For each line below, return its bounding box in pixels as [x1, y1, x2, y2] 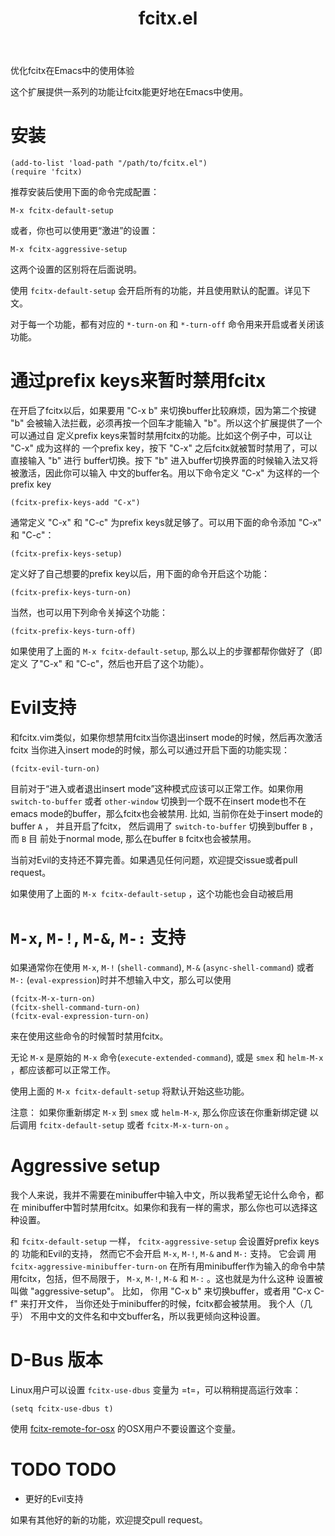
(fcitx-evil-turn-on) [10, 764, 101, 774]
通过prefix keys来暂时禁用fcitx [10, 370, 267, 392]
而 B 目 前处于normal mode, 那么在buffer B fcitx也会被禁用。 [10, 833, 257, 844]
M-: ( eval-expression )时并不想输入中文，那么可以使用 [10, 973, 232, 986]
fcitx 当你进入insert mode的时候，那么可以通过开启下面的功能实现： [10, 744, 290, 756]
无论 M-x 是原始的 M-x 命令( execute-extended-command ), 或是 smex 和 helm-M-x [10, 1051, 324, 1063]
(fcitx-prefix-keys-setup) [10, 549, 123, 559]
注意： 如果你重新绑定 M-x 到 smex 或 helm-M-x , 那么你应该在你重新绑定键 [10, 1106, 308, 1118]
